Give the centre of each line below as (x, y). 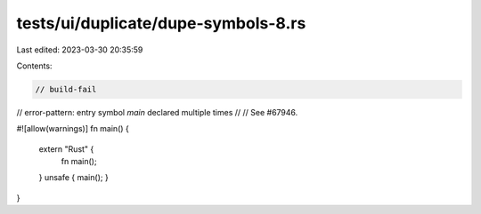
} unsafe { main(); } (73, 178)
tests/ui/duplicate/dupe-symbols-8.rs (161, 23)
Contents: (34, 66)
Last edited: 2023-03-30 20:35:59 (80, 50)
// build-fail (66, 89)
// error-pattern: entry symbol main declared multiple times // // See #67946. (157, 112)
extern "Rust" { (66, 149)
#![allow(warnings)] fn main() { (73, 129)
